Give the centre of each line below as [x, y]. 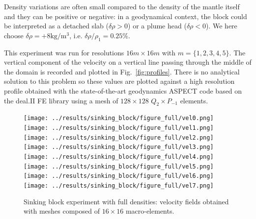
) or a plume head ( [157, 26]
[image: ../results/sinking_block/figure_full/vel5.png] [119, 166]
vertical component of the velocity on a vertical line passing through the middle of [128, 62]
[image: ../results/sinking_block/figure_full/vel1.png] [119, 128]
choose [14, 35]
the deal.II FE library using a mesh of [61, 100]
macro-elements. [150, 211]
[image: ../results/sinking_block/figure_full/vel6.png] [119, 176]
